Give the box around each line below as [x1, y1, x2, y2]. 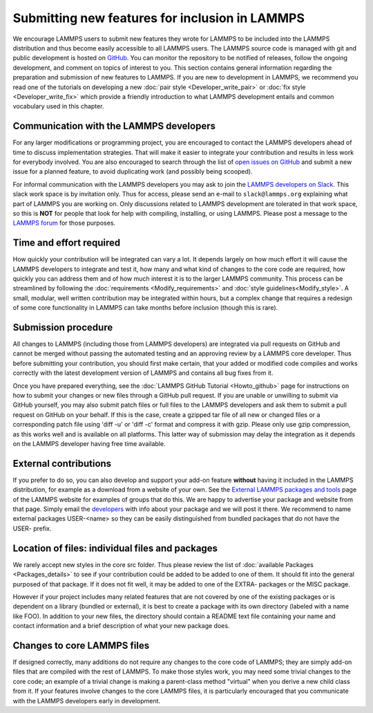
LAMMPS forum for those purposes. [12, 219, 116, 228]
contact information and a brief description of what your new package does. [12, 622, 230, 630]
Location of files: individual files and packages [12, 542, 218, 554]
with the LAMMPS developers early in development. [12, 696, 161, 705]
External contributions [12, 457, 112, 470]
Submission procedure [12, 322, 113, 333]
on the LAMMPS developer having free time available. [12, 439, 166, 447]
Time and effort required [12, 237, 121, 249]
